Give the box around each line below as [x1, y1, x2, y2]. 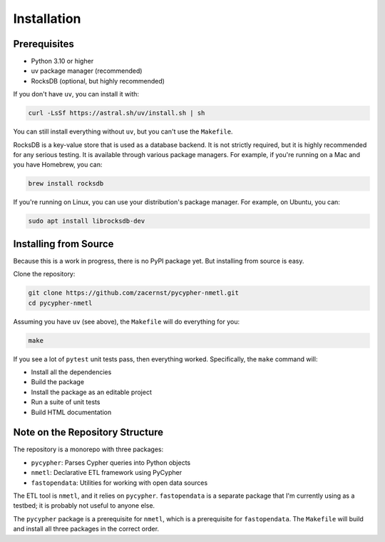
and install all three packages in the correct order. [13, 525, 160, 533]
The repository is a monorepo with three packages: [13, 445, 164, 453]
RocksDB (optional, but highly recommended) [31, 76, 165, 85]
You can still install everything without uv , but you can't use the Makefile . [13, 127, 233, 136]
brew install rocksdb [28, 179, 104, 188]
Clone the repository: [13, 270, 76, 278]
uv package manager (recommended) [31, 66, 143, 75]
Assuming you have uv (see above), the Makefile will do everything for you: [13, 317, 240, 326]
